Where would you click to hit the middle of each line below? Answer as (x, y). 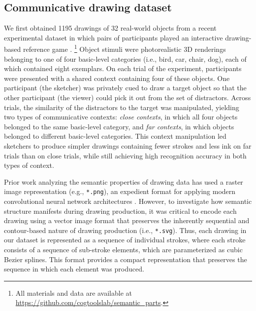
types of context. (29, 165)
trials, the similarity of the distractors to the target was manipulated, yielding (122, 107)
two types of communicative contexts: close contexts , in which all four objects (121, 117)
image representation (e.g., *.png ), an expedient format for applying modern (120, 191)
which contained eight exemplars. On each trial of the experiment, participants (123, 68)
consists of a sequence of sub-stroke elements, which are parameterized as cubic (123, 250)
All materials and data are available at (74, 292)
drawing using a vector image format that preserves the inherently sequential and (127, 220)
